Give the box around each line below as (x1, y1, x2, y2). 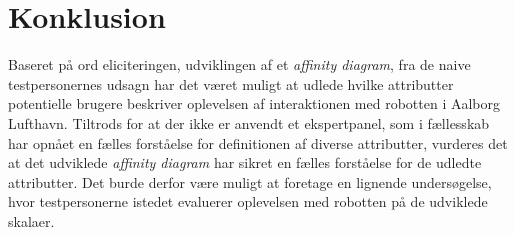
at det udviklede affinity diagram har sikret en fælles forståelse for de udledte (8, 152, 482, 173)
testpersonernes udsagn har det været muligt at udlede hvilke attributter (8, 73, 454, 94)
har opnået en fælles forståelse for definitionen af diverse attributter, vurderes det (8, 132, 508, 153)
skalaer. (8, 210, 55, 231)
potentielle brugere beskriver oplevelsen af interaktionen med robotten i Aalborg (8, 93, 501, 114)
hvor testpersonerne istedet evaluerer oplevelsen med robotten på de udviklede (8, 191, 488, 212)
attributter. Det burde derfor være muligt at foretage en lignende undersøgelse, (8, 171, 492, 192)
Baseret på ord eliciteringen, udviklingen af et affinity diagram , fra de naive (8, 54, 471, 75)
